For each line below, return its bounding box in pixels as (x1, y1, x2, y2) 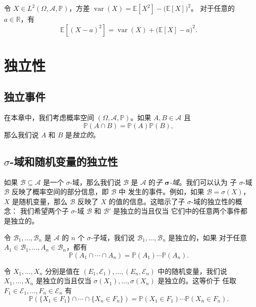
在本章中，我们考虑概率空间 (4, 112, 94, 123)
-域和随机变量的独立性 (10, 153, 118, 169)
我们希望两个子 (20, 206, 69, 216)
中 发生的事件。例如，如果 (118, 186, 205, 197)
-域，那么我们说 (70, 176, 121, 187)
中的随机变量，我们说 (157, 265, 227, 276)
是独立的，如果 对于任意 (168, 232, 247, 242)
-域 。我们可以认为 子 (169, 176, 237, 187)
